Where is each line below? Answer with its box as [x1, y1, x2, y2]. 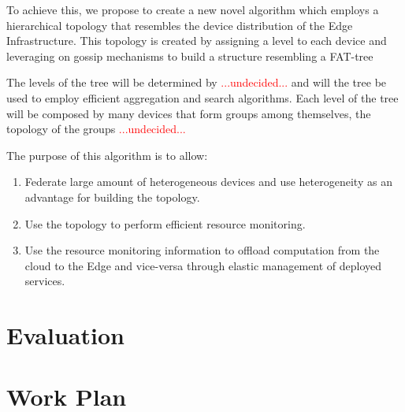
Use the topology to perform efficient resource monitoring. [24, 215, 306, 232]
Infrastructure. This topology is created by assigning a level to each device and [6, 32, 387, 49]
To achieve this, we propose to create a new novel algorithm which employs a [6, 2, 379, 17]
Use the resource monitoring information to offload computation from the [24, 242, 380, 258]
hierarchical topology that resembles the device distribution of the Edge [6, 17, 353, 33]
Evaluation [6, 319, 124, 351]
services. [24, 273, 65, 289]
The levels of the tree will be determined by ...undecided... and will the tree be [6, 74, 387, 91]
